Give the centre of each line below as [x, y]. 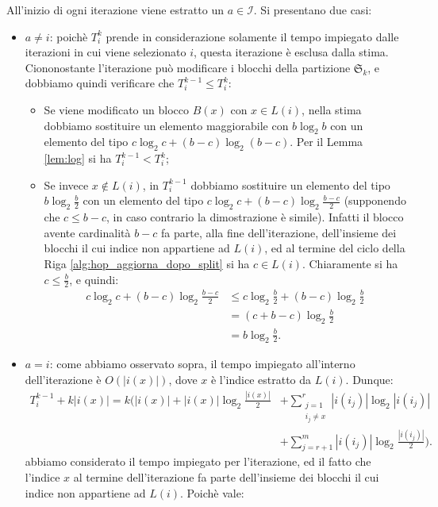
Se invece [66, 184]
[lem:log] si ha [78, 158]
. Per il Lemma [327, 142]
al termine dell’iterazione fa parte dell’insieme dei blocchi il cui [226, 476]
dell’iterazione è [63, 379]
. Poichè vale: [212, 492]
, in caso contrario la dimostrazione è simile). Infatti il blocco [255, 217]
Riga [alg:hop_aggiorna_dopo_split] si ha [147, 263]
